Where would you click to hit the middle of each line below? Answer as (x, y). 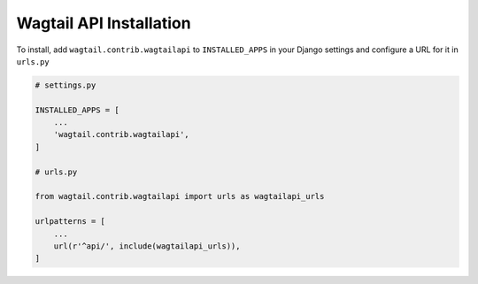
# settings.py (66, 85)
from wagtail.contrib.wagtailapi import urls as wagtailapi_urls (180, 196)
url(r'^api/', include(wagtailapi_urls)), (147, 246)
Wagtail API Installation (104, 23)
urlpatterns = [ (70, 222)
